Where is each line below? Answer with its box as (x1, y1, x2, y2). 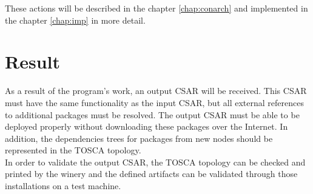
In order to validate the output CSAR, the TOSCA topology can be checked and (5, 155, 306, 168)
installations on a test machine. (5, 179, 121, 192)
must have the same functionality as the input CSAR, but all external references (5, 96, 304, 109)
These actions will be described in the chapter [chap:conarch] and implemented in (5, 2, 308, 14)
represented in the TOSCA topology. (5, 144, 141, 156)
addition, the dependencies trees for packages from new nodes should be (5, 132, 273, 144)
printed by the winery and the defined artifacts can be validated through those (5, 167, 298, 180)
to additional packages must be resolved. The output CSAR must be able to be (5, 108, 300, 121)
